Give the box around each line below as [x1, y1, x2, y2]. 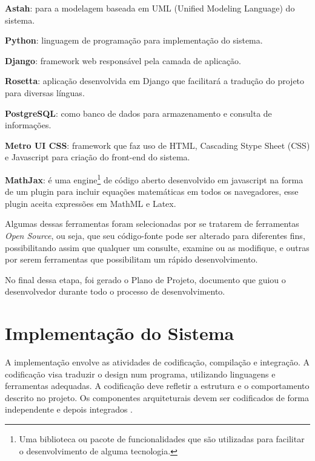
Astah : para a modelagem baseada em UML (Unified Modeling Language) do [5, 2, 295, 14]
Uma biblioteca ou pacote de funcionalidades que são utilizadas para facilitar [19, 433, 305, 445]
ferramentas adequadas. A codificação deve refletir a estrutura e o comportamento [5, 379, 310, 392]
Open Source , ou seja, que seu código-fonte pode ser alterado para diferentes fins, [5, 229, 305, 241]
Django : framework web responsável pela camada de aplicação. [5, 54, 241, 67]
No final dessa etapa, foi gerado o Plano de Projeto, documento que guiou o [5, 273, 286, 286]
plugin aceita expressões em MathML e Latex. [5, 197, 176, 209]
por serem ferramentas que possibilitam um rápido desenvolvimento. [5, 253, 258, 266]
